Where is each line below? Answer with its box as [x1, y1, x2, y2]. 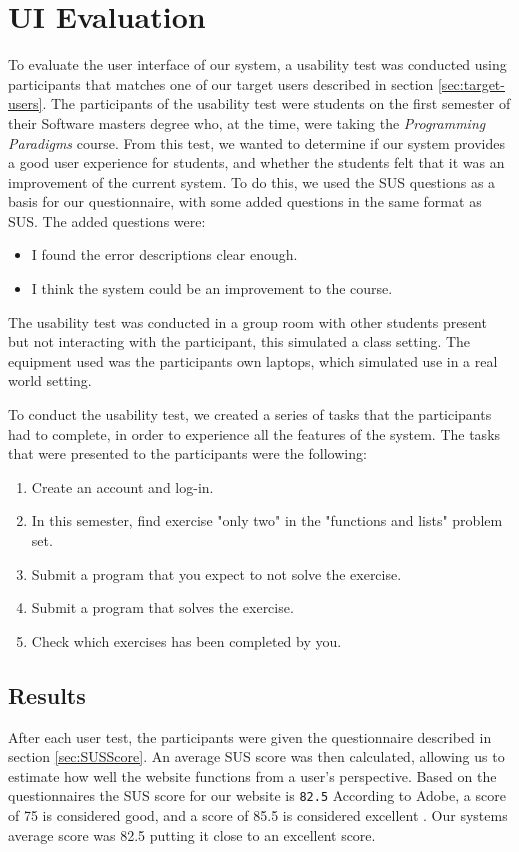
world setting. [8, 370, 92, 391]
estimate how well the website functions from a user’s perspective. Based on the [8, 765, 497, 786]
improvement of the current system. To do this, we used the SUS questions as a [8, 171, 496, 192]
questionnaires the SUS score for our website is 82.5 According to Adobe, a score [8, 785, 506, 806]
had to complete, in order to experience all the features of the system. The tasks [8, 423, 501, 444]
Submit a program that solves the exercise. [31, 597, 294, 618]
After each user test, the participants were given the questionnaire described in [8, 726, 492, 747]
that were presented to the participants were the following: [8, 443, 367, 464]
